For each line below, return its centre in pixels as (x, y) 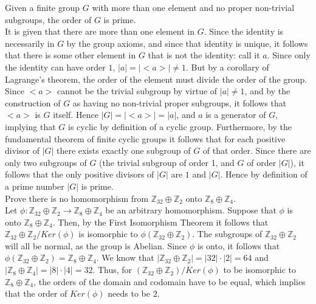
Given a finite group (43, 7)
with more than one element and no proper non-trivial (193, 7)
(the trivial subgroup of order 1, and (167, 162)
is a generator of (236, 115)
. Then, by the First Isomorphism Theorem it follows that (160, 222)
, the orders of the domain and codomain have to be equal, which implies (170, 281)
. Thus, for (112, 270)
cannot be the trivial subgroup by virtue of (137, 91)
